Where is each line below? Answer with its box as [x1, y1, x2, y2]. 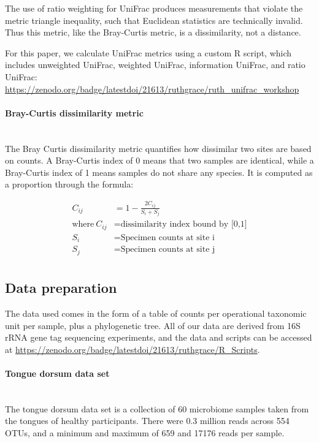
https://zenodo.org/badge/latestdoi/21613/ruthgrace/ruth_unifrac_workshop [5, 82, 299, 95]
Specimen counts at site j [120, 245, 215, 254]
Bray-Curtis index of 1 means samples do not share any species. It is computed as [5, 165, 313, 178]
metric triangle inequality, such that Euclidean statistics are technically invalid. [5, 13, 303, 26]
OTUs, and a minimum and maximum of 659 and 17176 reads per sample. [5, 426, 285, 439]
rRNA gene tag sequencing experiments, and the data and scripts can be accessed [5, 331, 312, 344]
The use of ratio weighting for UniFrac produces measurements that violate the [5, 2, 303, 14]
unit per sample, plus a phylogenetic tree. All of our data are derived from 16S [5, 319, 301, 331]
